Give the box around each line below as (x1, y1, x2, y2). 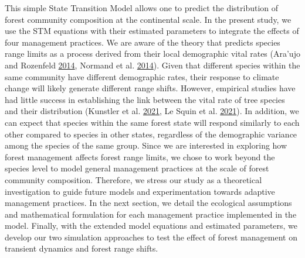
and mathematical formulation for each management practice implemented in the (5, 208, 297, 220)
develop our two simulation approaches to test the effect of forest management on (5, 231, 297, 243)
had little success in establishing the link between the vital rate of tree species (5, 93, 285, 105)
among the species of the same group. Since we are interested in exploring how (5, 139, 287, 152)
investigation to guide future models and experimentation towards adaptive (5, 185, 275, 197)
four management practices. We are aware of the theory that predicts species (5, 36, 280, 48)
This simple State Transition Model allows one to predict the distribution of (5, 2, 279, 13)
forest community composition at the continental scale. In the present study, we (5, 13, 292, 25)
